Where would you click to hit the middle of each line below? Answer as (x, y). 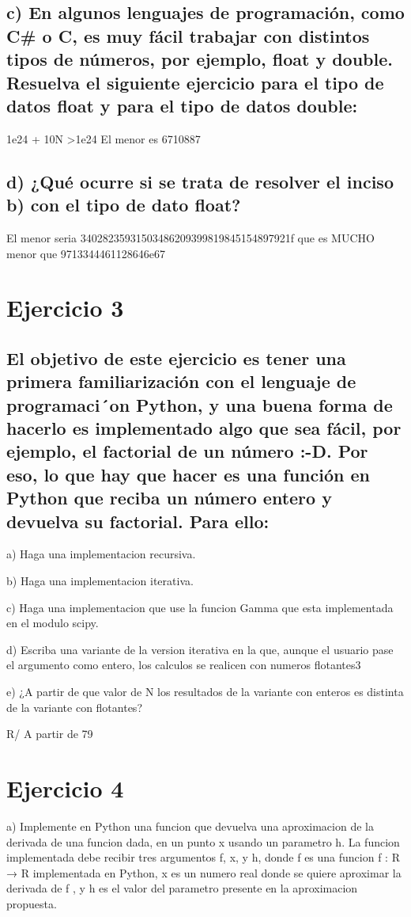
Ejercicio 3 (65, 308)
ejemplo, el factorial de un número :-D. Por (187, 451)
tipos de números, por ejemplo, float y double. (200, 59)
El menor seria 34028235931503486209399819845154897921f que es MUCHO (190, 237)
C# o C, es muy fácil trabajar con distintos (188, 35)
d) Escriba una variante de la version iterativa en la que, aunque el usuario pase (200, 649)
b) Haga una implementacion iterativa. (100, 581)
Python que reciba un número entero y (169, 498)
